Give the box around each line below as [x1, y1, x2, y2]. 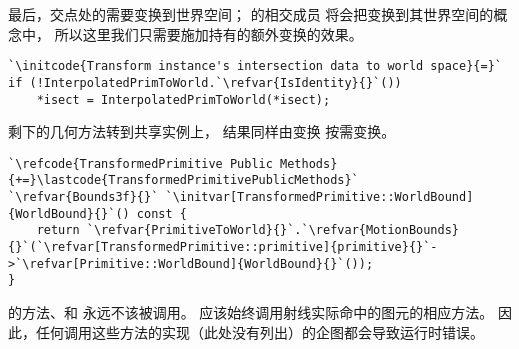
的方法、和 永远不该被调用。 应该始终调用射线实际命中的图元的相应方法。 [8, 302, 494, 322]
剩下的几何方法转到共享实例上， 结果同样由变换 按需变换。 [8, 121, 396, 142]
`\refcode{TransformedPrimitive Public [8, 156, 273, 171]
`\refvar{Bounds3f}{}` [8, 190, 159, 205]
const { [136, 206, 187, 221]
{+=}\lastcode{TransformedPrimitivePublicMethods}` [8, 173, 359, 188]
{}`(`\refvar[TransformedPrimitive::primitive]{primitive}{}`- [8, 240, 438, 255]
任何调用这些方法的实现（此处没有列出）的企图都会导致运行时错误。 [35, 321, 484, 342]
